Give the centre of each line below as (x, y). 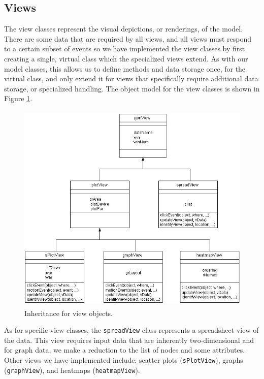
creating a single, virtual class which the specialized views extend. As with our (126, 58)
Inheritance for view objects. (69, 313)
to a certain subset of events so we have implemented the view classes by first (125, 49)
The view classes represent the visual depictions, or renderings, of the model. (124, 29)
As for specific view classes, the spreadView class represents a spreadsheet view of (131, 330)
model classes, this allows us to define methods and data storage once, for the (125, 68)
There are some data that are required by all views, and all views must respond (128, 38)
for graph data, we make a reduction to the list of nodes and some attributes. (125, 350)
